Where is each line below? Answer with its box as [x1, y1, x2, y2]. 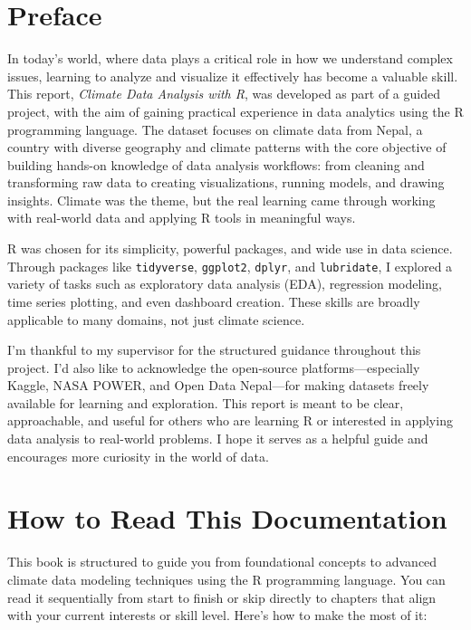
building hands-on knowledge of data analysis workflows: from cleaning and [7, 155, 425, 174]
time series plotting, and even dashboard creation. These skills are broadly [7, 291, 420, 310]
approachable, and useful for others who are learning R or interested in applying [7, 411, 453, 430]
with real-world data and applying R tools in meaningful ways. [7, 208, 356, 227]
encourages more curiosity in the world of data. [7, 446, 269, 465]
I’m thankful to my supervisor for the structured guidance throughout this [7, 340, 421, 359]
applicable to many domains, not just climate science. [7, 310, 305, 329]
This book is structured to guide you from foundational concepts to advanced [7, 552, 437, 571]
